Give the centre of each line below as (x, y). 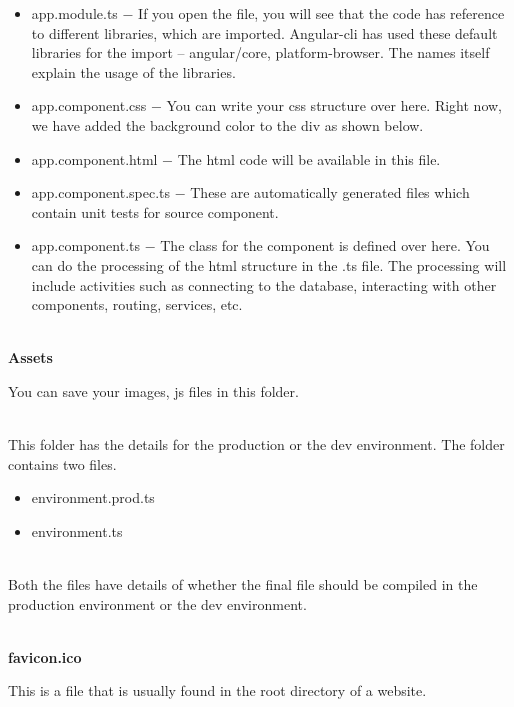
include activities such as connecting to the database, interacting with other (264, 284)
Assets (30, 357)
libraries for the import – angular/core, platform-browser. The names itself (260, 52)
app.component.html (94, 158)
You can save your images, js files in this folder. (153, 390)
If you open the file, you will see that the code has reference (321, 13)
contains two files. (62, 463)
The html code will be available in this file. (309, 158)
